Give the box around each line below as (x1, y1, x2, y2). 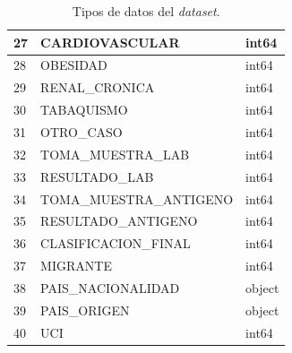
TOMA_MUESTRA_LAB (40, 144, 190, 163)
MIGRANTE (40, 256, 112, 275)
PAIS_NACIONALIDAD (40, 278, 180, 297)
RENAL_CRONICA (40, 78, 155, 97)
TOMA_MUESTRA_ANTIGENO (40, 189, 234, 208)
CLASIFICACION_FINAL (40, 234, 191, 253)
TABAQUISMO (40, 100, 128, 119)
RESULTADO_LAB (40, 167, 154, 185)
